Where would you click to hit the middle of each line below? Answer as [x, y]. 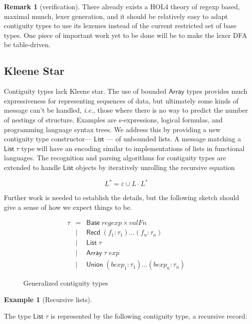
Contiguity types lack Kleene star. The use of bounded [85, 91]
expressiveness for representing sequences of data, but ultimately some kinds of [121, 100]
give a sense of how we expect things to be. [68, 207]
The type [17, 315]
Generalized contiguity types [66, 283]
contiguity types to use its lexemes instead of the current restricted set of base [120, 26]
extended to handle [33, 167]
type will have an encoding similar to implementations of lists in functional [133, 148]
